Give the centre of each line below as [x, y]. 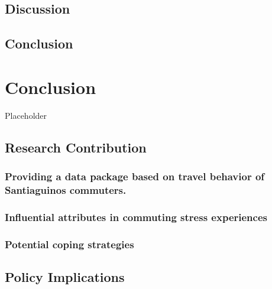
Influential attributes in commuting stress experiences [136, 217]
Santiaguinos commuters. [66, 189]
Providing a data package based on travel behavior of [135, 176]
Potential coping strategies [69, 244]
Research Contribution [76, 147]
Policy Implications [65, 276]
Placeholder [26, 115]
